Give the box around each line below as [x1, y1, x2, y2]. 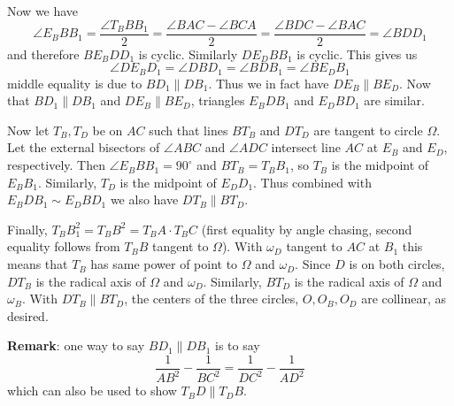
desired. [7, 306, 49, 325]
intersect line [271, 138, 341, 157]
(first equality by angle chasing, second [201, 219, 412, 238]
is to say [214, 336, 260, 355]
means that [7, 255, 68, 273]
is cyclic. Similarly [138, 44, 238, 63]
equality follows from [7, 237, 120, 256]
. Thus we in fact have [208, 73, 329, 92]
